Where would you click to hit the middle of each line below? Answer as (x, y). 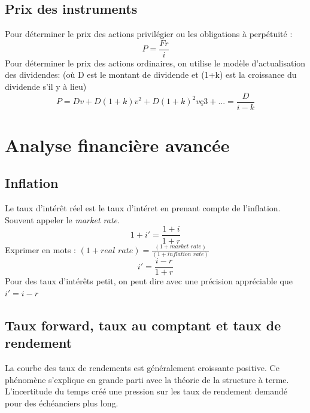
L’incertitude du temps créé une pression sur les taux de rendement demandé (146, 391)
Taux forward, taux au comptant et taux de (143, 325)
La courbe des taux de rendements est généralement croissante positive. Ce (142, 368)
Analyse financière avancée (117, 145)
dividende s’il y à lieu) (46, 86)
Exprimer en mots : (40, 249)
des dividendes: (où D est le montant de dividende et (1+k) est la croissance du (151, 75)
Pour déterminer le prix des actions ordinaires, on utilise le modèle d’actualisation (155, 63)
